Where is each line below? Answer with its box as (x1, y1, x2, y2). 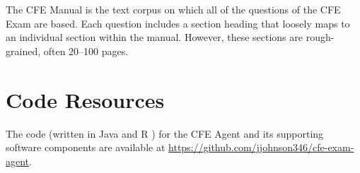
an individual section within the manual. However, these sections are (6, 30, 303, 44)
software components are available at (6, 140, 166, 155)
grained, (6, 43, 41, 58)
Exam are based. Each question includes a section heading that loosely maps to (6, 16, 350, 30)
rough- (306, 30, 335, 44)
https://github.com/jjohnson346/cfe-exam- (168, 140, 354, 155)
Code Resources (6, 85, 165, 114)
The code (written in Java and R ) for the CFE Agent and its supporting (6, 126, 324, 141)
